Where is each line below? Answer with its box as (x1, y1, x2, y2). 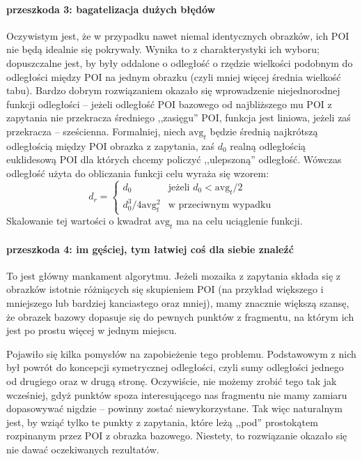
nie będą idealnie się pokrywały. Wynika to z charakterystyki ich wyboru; (6, 42, 320, 56)
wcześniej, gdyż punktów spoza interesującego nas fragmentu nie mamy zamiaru (6, 387, 347, 402)
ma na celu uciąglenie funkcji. (176, 213, 303, 228)
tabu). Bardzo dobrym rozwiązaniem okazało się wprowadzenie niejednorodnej (6, 83, 340, 98)
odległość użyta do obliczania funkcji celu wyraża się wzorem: (6, 165, 269, 180)
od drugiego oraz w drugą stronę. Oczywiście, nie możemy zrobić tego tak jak (6, 373, 337, 388)
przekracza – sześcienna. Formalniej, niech (6, 123, 186, 138)
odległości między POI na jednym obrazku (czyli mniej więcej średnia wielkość (6, 69, 341, 84)
